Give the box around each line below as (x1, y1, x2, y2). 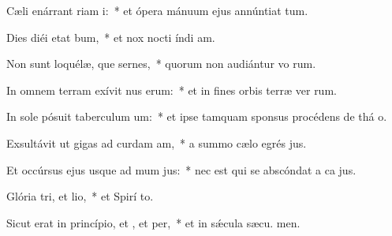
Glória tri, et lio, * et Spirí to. (6, 188, 154, 204)
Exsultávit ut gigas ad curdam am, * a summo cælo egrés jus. (6, 134, 307, 151)
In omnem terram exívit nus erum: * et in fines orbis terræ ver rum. (6, 81, 337, 98)
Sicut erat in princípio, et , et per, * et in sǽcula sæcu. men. (6, 214, 301, 230)
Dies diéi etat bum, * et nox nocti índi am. (6, 28, 215, 45)
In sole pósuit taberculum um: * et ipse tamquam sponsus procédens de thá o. (6, 108, 387, 125)
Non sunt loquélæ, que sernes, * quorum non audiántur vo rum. (6, 55, 316, 72)
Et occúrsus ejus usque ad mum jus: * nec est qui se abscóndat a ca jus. (6, 161, 357, 178)
